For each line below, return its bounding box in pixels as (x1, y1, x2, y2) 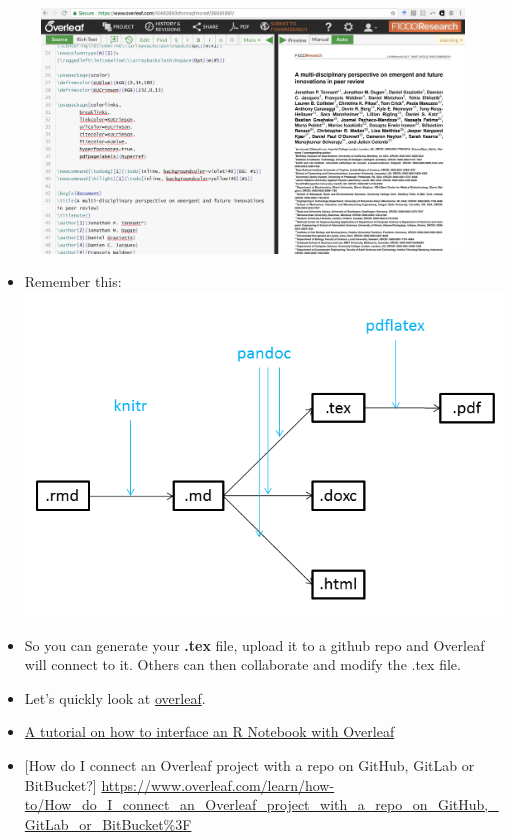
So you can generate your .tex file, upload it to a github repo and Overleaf (24, 634, 485, 655)
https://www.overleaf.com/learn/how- (101, 774, 335, 795)
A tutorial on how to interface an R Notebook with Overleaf (24, 721, 395, 742)
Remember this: (24, 271, 122, 292)
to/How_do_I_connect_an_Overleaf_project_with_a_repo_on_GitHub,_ (24, 794, 499, 815)
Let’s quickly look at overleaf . (24, 687, 206, 708)
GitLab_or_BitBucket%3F (24, 813, 192, 834)
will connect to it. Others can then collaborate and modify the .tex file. (24, 654, 461, 675)
